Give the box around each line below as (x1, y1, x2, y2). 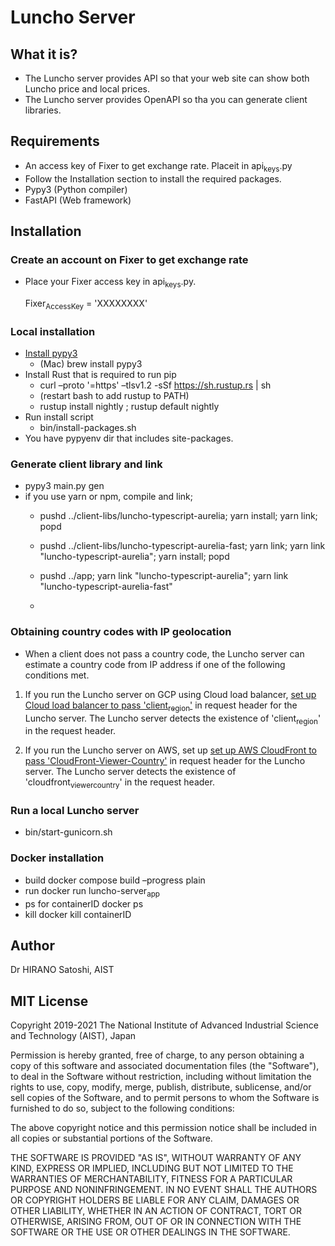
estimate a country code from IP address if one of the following (24, 658, 286, 670)
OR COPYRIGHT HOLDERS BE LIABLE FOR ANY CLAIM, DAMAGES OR (10, 1194, 300, 1206)
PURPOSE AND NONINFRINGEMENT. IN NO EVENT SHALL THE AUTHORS (10, 1184, 318, 1196)
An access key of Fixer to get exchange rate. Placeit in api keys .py (24, 159, 293, 174)
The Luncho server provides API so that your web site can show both (24, 72, 310, 84)
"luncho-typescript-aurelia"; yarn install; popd (39, 551, 230, 563)
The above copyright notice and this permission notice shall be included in (10, 1122, 317, 1134)
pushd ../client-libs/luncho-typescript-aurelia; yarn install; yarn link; (39, 510, 318, 522)
